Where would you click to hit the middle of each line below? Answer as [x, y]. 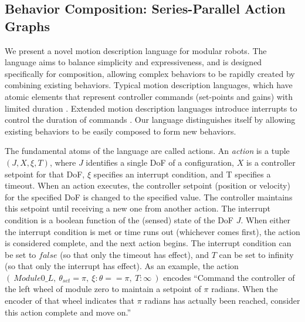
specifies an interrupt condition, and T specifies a [182, 174]
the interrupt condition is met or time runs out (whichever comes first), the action [152, 231]
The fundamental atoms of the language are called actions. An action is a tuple [147, 151]
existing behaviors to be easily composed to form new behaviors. [121, 131]
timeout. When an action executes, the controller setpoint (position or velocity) [148, 185]
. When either [265, 219]
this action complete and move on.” [68, 312]
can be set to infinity [256, 254]
